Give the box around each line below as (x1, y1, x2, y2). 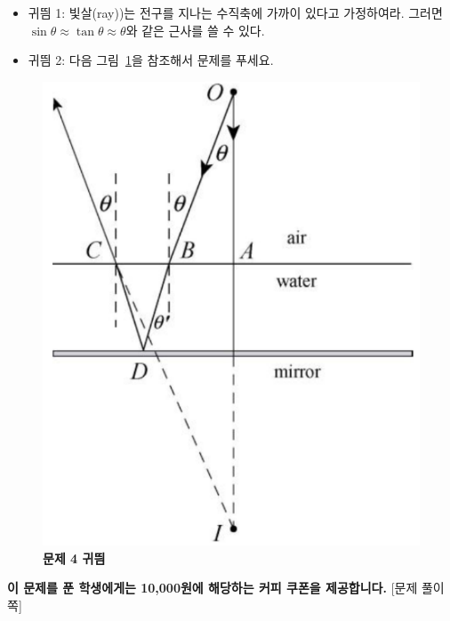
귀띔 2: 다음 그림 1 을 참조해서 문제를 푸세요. (28, 51, 274, 69)
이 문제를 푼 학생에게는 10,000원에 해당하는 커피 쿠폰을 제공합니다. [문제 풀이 (7, 578, 445, 597)
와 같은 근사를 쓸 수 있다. (125, 20, 265, 39)
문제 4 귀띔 (43, 548, 106, 567)
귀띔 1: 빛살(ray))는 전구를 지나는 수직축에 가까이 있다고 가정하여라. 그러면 (28, 4, 443, 21)
